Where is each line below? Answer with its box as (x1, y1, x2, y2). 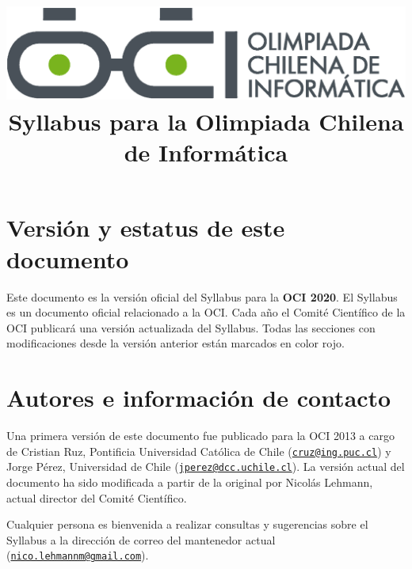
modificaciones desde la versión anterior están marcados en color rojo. (6, 335, 345, 351)
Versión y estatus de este (6, 211, 285, 244)
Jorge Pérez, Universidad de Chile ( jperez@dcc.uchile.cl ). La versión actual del (6, 458, 405, 475)
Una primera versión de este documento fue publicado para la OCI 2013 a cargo (6, 427, 395, 443)
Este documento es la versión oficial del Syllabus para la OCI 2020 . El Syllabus (6, 288, 398, 305)
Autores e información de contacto (6, 381, 391, 414)
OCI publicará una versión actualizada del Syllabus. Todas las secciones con (6, 319, 376, 336)
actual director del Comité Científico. (6, 489, 187, 506)
